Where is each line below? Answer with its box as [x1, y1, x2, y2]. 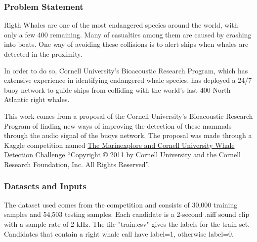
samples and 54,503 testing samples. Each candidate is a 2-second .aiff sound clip [4, 209, 250, 219]
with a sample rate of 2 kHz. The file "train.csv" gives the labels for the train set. [4, 218, 250, 229]
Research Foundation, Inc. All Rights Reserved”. [4, 159, 150, 169]
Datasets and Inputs [4, 180, 86, 192]
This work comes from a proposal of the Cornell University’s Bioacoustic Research [4, 110, 253, 121]
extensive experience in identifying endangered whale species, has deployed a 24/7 [4, 75, 252, 85]
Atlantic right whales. [4, 94, 70, 104]
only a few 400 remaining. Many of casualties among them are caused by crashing [4, 29, 252, 39]
